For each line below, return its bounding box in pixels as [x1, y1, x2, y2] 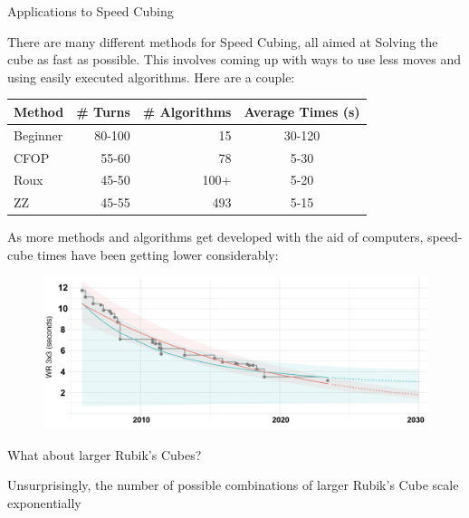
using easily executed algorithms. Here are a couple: [7, 67, 295, 86]
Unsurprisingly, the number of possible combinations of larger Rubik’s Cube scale [7, 475, 459, 494]
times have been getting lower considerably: [37, 245, 279, 264]
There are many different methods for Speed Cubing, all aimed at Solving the [7, 32, 438, 51]
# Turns [76, 101, 130, 120]
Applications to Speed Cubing [7, 2, 174, 20]
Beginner [14, 125, 63, 144]
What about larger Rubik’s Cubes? [7, 445, 202, 464]
